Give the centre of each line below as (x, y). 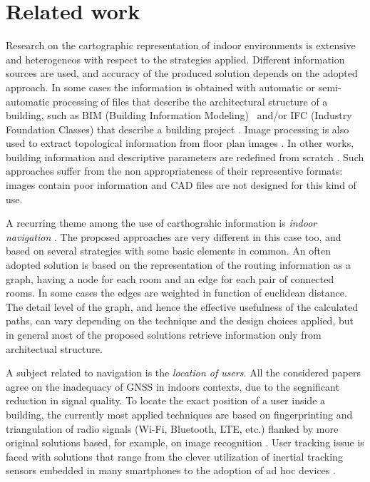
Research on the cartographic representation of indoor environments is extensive (181, 45)
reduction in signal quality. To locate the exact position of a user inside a (166, 400)
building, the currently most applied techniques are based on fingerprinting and (179, 414)
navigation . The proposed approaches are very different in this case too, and (174, 236)
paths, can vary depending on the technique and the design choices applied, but (180, 321)
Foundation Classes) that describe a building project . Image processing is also (178, 129)
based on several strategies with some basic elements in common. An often (168, 251)
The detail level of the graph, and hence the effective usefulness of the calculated (182, 306)
